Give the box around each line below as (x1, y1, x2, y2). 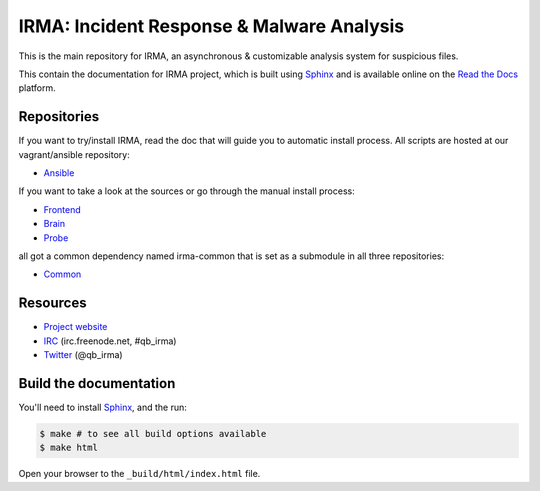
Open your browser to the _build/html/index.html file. (18, 468, 261, 480)
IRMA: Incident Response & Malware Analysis (18, 15, 405, 37)
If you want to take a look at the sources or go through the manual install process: (18, 185, 355, 197)
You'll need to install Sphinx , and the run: (18, 401, 187, 413)
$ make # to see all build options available (39, 428, 267, 439)
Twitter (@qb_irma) (43, 349, 124, 361)
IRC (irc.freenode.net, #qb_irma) (43, 335, 177, 347)
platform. (18, 82, 57, 94)
